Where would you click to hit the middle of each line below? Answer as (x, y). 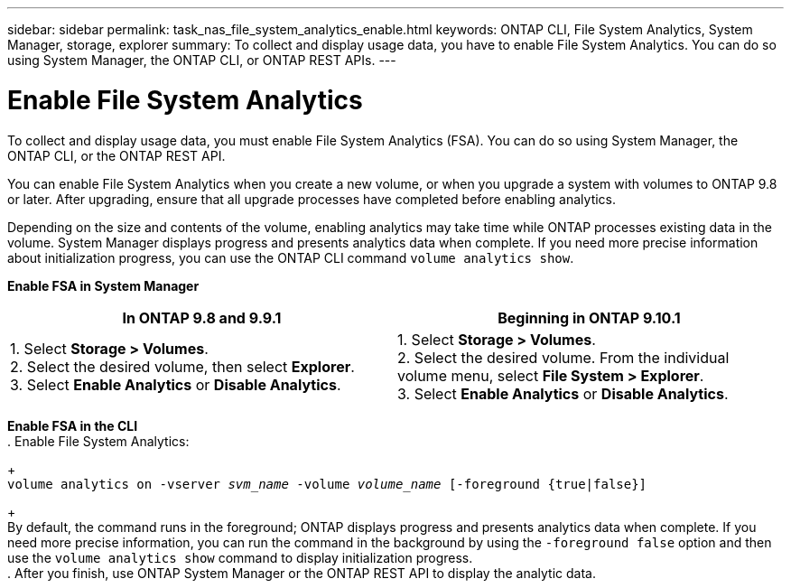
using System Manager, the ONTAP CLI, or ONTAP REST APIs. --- (202, 60)
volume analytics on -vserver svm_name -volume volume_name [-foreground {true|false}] (327, 484)
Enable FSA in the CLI (73, 425)
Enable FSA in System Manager (103, 285)
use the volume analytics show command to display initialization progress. (240, 557)
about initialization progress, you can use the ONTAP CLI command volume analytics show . (291, 257)
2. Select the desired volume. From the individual (563, 357)
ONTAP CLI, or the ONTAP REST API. (116, 155)
